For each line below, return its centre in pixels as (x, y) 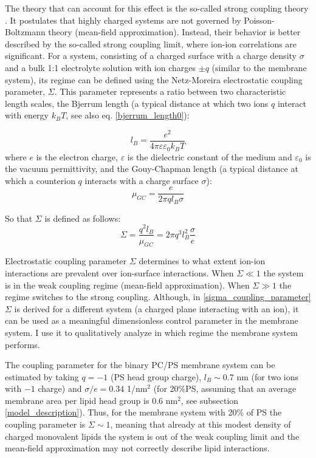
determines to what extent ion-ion (202, 261)
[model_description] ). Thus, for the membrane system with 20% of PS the (143, 412)
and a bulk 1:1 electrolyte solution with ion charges (101, 67)
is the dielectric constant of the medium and (210, 156)
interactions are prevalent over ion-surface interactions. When (119, 272)
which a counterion (40, 180)
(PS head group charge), (156, 376)
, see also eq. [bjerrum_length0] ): (128, 115)
